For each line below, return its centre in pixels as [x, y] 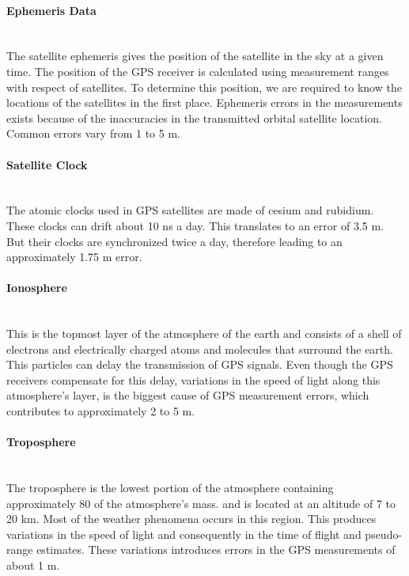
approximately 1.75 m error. [74, 257]
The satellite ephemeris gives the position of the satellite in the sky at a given [195, 56]
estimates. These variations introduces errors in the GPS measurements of [216, 549]
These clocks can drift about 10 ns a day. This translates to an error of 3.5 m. [195, 225]
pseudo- [384, 534]
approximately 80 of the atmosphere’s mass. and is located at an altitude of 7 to [201, 503]
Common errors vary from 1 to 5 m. [93, 133]
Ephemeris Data [51, 10]
